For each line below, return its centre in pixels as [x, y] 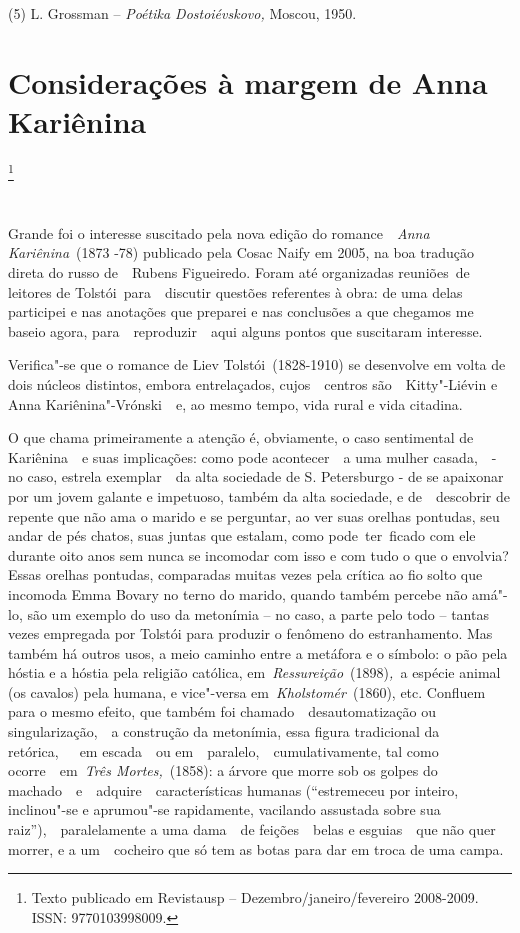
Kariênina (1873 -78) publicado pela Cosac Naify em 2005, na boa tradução [241, 252]
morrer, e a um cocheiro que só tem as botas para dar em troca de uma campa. [256, 848]
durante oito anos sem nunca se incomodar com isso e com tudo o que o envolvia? [258, 554]
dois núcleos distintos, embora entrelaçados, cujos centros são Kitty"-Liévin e [253, 383]
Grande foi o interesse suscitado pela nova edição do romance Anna [219, 232]
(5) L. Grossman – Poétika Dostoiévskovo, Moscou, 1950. [182, 13]
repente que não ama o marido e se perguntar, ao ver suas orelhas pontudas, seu [254, 515]
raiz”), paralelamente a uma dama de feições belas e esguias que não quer [252, 829]
